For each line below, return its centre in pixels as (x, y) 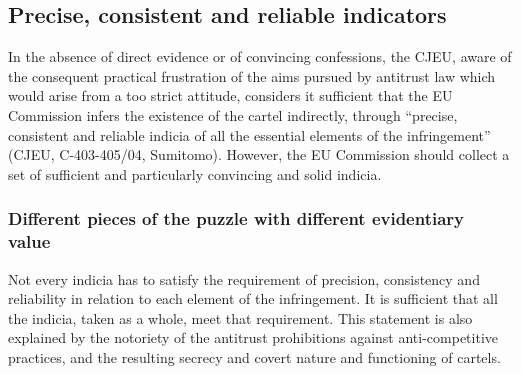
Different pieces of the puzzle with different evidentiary (236, 218)
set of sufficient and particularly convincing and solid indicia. (195, 173)
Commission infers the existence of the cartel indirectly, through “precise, (233, 114)
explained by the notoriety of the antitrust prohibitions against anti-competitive (253, 337)
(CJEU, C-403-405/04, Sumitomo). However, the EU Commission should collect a (259, 154)
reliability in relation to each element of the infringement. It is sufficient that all (253, 298)
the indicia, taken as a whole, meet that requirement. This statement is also (240, 317)
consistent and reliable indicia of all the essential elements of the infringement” (249, 134)
